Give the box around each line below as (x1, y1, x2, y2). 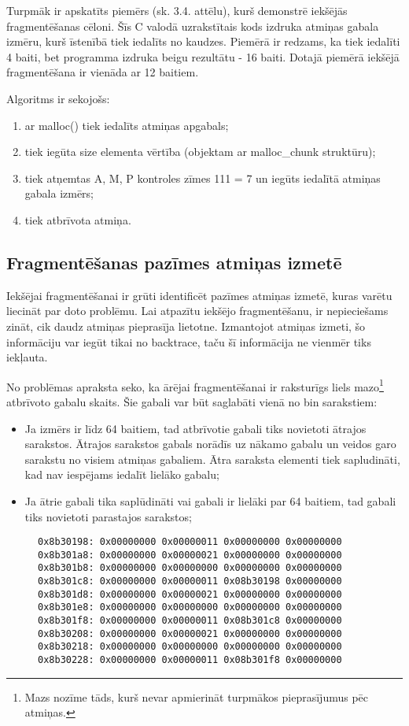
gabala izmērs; (24, 185, 94, 202)
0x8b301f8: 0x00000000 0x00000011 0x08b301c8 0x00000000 (38, 615, 342, 627)
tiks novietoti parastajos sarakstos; (24, 508, 192, 524)
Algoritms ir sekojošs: (6, 90, 110, 106)
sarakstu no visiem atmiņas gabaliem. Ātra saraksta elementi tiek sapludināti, (24, 450, 400, 467)
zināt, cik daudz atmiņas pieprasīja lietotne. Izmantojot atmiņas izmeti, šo (6, 317, 366, 334)
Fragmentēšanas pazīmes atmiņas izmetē (6, 250, 342, 274)
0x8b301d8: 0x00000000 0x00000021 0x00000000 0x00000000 (38, 588, 342, 600)
